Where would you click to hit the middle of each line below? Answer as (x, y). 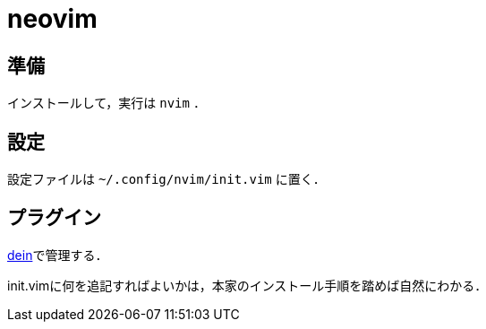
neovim (52, 19)
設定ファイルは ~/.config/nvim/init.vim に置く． (166, 179)
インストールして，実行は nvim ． (107, 103)
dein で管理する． (58, 255)
